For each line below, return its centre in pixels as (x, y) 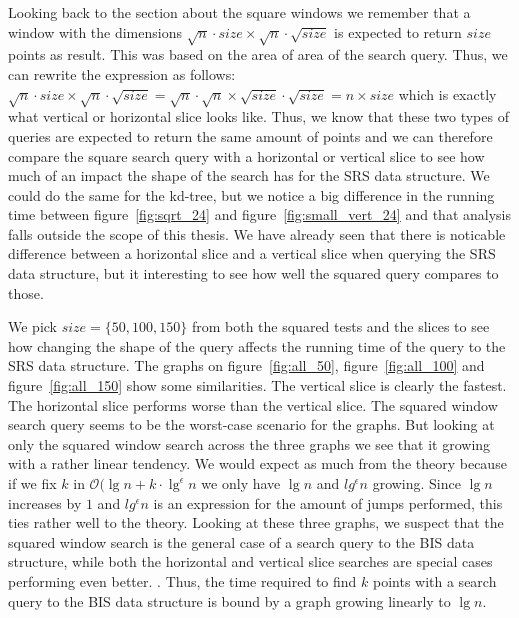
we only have (241, 483)
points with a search (434, 580)
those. (26, 292)
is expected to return (398, 31)
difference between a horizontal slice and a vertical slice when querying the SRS (252, 253)
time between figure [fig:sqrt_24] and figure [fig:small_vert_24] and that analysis (259, 214)
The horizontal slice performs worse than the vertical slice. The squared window (253, 404)
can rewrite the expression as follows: (122, 73)
